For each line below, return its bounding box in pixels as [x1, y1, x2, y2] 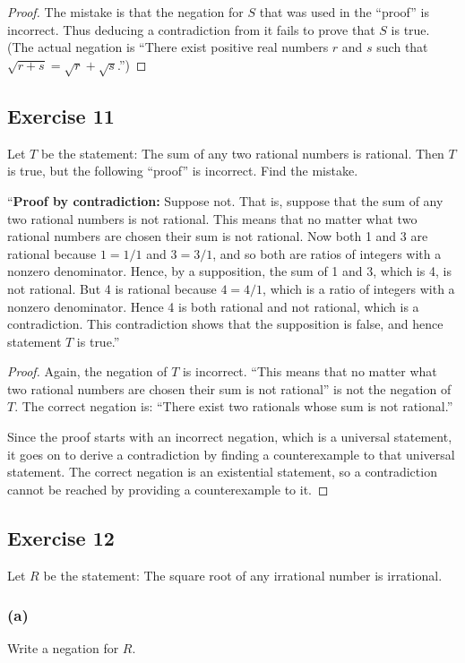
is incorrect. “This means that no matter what [182, 362, 437, 381]
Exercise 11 [7, 101, 115, 129]
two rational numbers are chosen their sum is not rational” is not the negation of [7, 379, 452, 398]
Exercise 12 [7, 523, 115, 551]
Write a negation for [7, 639, 119, 658]
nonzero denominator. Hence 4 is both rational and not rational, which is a [7, 297, 419, 315]
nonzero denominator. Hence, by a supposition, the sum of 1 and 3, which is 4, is [7, 262, 452, 280]
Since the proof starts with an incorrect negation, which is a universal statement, [7, 427, 452, 446]
